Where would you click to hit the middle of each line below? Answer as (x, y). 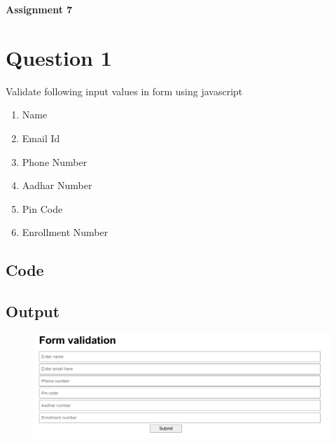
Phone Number (55, 161)
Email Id (41, 138)
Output (33, 311)
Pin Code (42, 208)
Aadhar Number (57, 185)
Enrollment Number (65, 232)
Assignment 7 (39, 9)
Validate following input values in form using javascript (124, 91)
